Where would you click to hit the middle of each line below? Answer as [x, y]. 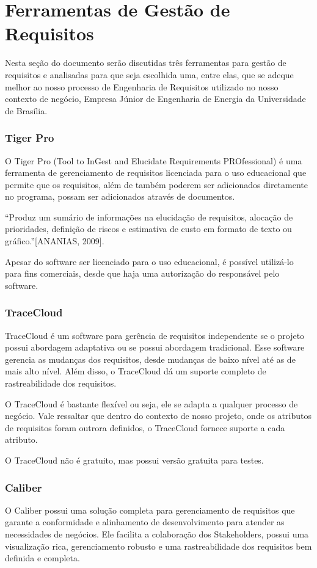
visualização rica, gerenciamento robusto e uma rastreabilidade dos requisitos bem [158, 546]
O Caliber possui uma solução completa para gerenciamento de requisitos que [150, 510]
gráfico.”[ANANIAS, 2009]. [55, 241]
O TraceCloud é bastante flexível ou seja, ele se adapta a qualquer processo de [151, 403]
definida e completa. [42, 558]
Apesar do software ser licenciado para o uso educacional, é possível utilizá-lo [149, 261]
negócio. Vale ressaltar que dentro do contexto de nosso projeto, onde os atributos [158, 416]
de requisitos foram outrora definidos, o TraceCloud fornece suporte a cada [145, 427]
